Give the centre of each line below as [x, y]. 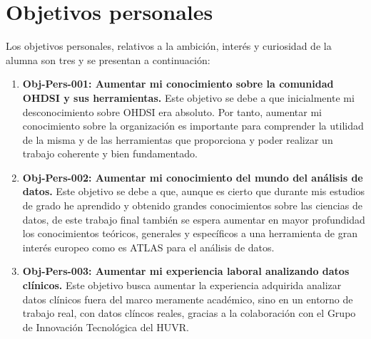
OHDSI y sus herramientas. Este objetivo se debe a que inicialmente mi [188, 97]
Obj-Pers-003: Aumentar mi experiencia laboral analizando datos [186, 271]
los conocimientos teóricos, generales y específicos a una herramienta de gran [190, 233]
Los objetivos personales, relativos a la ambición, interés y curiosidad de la [169, 46]
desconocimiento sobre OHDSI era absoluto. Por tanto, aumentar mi [172, 111]
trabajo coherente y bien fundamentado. [110, 153]
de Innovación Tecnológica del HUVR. [106, 327]
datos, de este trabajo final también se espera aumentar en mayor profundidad [194, 219]
